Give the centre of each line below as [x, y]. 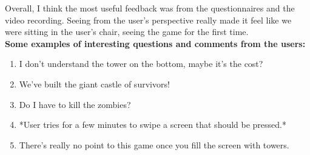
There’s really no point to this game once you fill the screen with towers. [154, 144]
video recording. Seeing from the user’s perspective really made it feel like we [148, 20]
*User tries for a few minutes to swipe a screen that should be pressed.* [153, 125]
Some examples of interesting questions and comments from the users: [155, 43]
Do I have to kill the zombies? [75, 104]
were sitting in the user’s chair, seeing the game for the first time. [127, 32]
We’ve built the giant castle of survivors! [94, 84]
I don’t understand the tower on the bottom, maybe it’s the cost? [141, 64]
